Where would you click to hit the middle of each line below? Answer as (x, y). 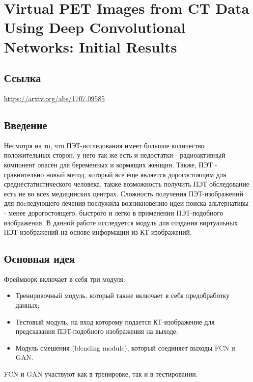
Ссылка (23, 78)
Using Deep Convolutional (95, 27)
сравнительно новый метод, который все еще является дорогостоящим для (115, 174)
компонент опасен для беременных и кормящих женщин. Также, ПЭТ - (111, 164)
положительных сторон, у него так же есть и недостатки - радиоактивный (115, 155)
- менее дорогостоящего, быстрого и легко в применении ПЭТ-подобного (114, 212)
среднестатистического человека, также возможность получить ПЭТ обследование (127, 184)
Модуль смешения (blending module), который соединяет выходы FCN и (125, 347)
